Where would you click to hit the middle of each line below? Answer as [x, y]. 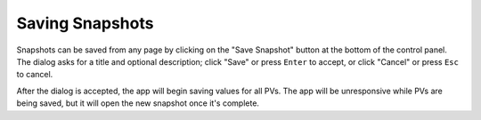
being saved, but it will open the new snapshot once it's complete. [138, 103]
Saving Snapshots [85, 23]
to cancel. [35, 75]
